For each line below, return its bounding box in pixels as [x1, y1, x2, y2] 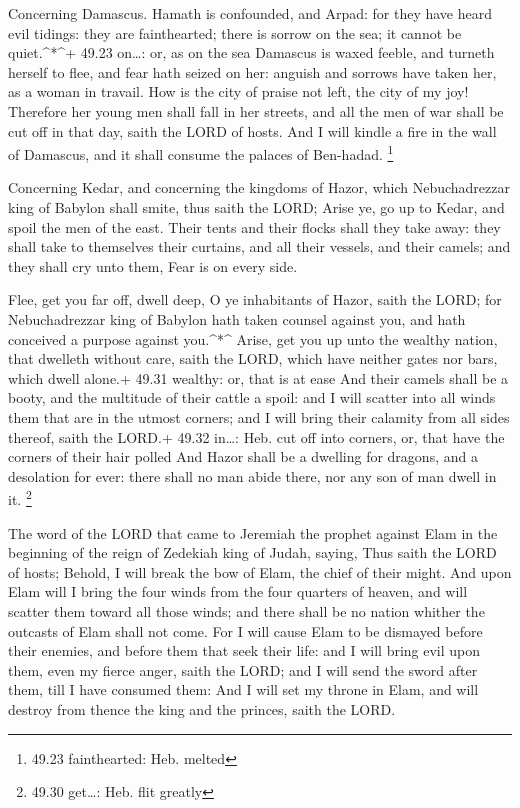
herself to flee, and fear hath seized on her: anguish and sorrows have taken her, [8, 61, 497, 82]
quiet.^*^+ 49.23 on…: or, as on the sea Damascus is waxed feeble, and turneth [8, 42, 495, 63]
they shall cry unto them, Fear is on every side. [8, 255, 298, 276]
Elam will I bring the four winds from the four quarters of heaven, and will [8, 581, 468, 602]
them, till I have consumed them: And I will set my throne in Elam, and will [8, 679, 479, 700]
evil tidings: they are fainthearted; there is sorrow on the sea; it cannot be [8, 22, 462, 43]
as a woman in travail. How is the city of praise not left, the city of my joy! [8, 81, 469, 102]
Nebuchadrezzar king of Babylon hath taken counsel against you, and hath [8, 308, 466, 329]
